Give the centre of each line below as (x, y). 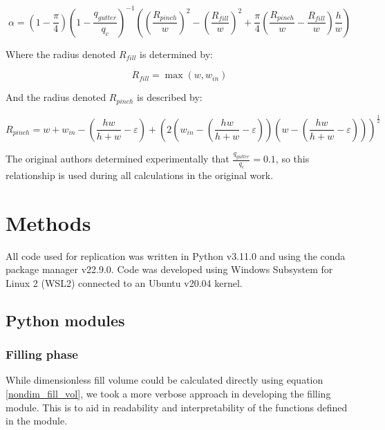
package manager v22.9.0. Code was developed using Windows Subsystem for (169, 269)
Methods (48, 222)
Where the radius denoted (61, 54)
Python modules (65, 320)
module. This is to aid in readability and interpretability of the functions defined (177, 407)
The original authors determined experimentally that (118, 159)
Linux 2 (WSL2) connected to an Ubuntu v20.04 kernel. (124, 282)
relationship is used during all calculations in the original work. (140, 175)
